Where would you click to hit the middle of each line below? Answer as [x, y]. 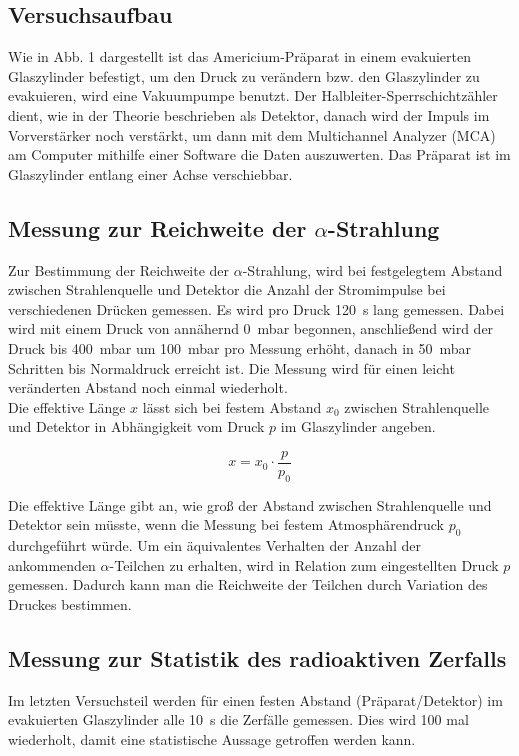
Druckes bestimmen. [70, 603]
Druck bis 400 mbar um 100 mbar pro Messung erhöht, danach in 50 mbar [240, 347]
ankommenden [52, 564]
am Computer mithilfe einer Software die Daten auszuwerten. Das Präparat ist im [259, 154]
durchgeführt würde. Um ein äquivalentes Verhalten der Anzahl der [214, 545]
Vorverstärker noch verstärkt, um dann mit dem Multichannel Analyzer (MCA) [252, 134]
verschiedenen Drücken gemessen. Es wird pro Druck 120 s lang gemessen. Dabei [256, 308]
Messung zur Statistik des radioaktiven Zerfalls [257, 657]
